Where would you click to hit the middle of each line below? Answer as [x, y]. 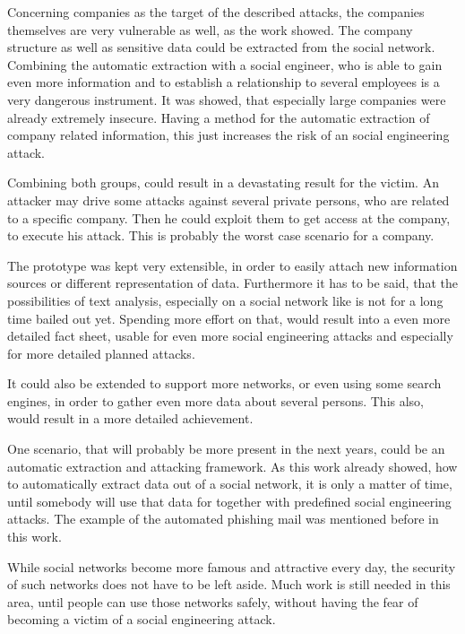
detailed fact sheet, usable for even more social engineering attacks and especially [230, 336]
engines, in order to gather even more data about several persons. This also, [216, 400]
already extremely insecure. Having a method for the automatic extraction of [219, 117]
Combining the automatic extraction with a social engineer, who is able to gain [225, 64]
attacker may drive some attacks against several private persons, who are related [228, 200]
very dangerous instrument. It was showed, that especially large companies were [227, 99]
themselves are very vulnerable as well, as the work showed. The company [210, 29]
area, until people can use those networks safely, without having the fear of [213, 601]
